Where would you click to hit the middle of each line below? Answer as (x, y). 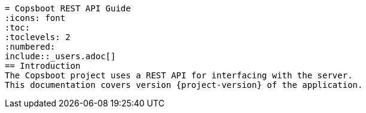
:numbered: (30, 47)
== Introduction (43, 66)
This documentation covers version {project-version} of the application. (184, 85)
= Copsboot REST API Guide (68, 8)
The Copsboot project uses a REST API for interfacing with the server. (179, 75)
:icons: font (35, 18)
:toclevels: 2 (38, 37)
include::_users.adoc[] (60, 56)
